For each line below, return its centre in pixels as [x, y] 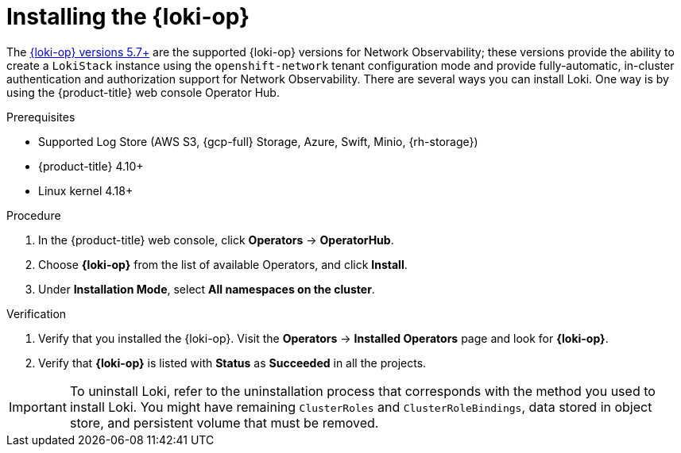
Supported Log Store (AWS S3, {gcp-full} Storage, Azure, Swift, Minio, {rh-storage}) [258, 141]
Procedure [34, 215]
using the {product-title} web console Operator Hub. [143, 92]
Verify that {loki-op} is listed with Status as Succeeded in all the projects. [232, 363]
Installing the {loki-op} [128, 17]
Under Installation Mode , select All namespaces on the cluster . [207, 289]
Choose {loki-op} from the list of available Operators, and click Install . [223, 264]
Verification [37, 313]
